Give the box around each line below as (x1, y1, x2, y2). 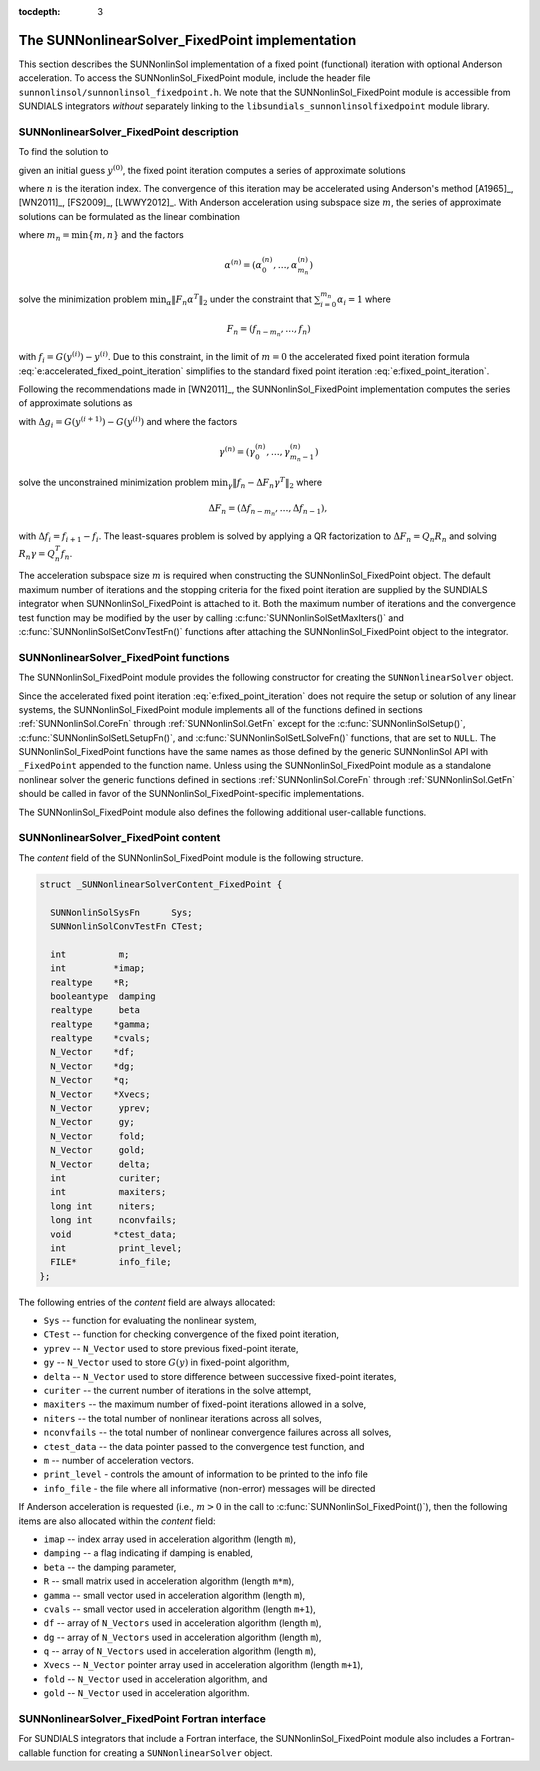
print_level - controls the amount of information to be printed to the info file (43, 1468, 369, 1480)
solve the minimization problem (18, 293, 148, 305)
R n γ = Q (18, 548, 55, 562)
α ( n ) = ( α (224, 258, 263, 271)
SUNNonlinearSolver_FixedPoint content (18, 831, 221, 845)
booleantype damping (50, 990, 157, 1002)
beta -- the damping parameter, (43, 1561, 177, 1573)
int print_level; (50, 1242, 183, 1254)
